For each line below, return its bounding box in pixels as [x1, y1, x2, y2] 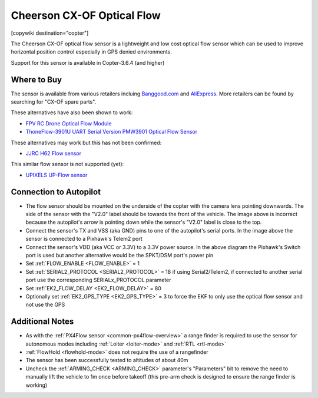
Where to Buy [11, 74, 62, 85]
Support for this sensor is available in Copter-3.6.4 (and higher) [11, 59, 165, 66]
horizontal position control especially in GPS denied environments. [11, 48, 172, 55]
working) [25, 382, 48, 389]
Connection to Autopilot [11, 187, 101, 197]
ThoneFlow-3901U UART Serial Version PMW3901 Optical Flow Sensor [25, 128, 197, 135]
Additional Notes [11, 317, 74, 327]
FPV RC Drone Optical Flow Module [25, 120, 112, 127]
